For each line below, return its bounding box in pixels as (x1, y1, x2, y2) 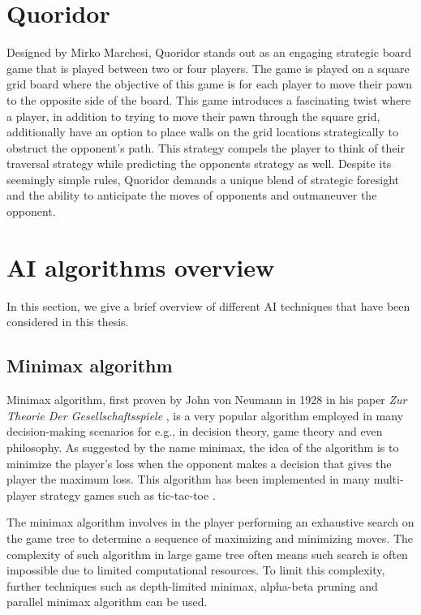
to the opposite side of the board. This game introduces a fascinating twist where (6, 91, 410, 108)
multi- (373, 471, 404, 488)
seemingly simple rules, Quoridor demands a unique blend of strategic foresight (6, 170, 400, 187)
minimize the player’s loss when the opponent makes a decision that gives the (6, 454, 392, 471)
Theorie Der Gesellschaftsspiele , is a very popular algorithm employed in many (6, 406, 404, 424)
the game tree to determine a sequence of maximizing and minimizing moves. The (6, 529, 414, 546)
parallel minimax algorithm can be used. (6, 593, 208, 610)
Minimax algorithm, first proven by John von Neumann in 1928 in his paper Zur (6, 391, 407, 408)
